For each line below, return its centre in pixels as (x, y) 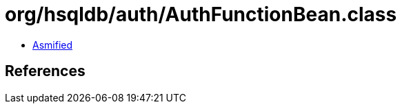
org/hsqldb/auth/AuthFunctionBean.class (201, 14)
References (45, 71)
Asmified (53, 45)
